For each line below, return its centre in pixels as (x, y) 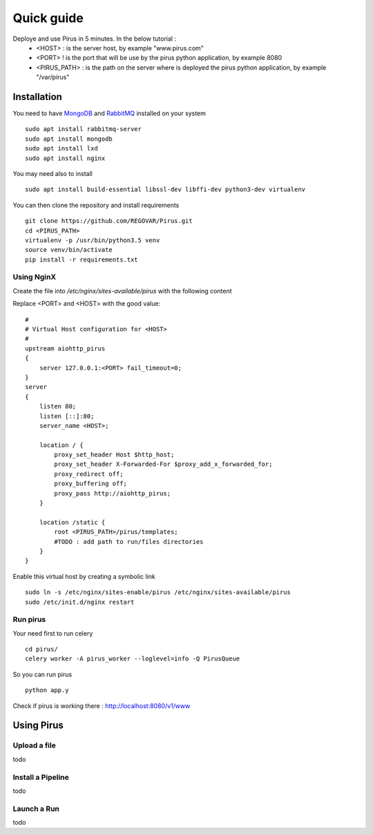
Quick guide (48, 18)
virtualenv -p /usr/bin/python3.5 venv (93, 240)
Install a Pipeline (41, 777)
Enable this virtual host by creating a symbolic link (84, 576)
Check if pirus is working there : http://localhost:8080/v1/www (102, 706)
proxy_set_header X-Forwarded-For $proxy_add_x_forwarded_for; (163, 464)
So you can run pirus (42, 674)
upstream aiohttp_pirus (65, 348)
